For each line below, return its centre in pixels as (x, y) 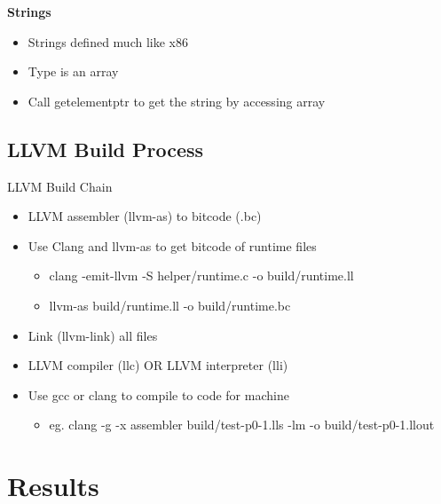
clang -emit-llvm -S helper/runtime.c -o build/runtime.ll (201, 276)
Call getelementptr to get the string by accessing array (177, 101)
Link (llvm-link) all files (93, 335)
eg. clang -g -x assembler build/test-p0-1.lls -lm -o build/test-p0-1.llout (242, 425)
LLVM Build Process (106, 149)
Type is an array (73, 71)
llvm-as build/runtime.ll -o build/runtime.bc (170, 305)
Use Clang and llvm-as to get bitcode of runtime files (172, 245)
